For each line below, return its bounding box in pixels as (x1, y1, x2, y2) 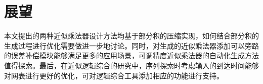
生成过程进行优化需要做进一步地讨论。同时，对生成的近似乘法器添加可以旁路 (4, 40, 259, 51)
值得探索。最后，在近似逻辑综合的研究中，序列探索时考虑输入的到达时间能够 (4, 60, 259, 70)
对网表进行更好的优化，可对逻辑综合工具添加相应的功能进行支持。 (4, 70, 224, 80)
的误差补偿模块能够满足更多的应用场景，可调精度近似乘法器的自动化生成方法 (4, 50, 259, 61)
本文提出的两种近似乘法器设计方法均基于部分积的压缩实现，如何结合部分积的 (4, 30, 259, 41)
